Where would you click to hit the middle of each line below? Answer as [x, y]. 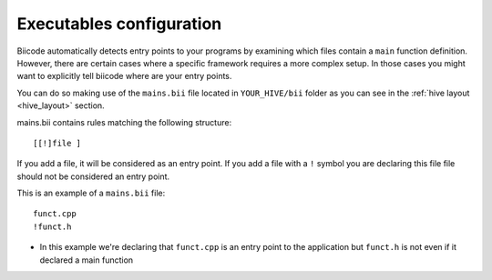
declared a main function [87, 260]
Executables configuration [119, 24]
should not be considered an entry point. [93, 176]
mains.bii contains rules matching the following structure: [124, 122]
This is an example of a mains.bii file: [91, 193]
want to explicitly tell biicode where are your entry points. [124, 76]
